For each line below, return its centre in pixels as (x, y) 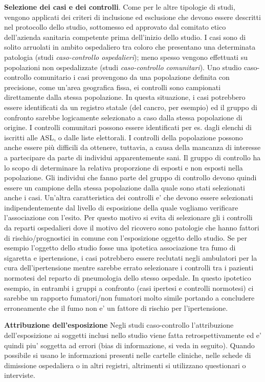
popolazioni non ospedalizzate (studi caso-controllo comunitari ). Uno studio (123, 67)
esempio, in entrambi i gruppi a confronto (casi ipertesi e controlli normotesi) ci (129, 288)
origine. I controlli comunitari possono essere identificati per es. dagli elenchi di (128, 127)
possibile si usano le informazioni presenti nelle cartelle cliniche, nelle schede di (128, 355)
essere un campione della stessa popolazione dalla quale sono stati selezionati (125, 187)
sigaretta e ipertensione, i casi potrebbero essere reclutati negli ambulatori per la (131, 257)
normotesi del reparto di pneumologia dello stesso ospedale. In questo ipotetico (128, 278)
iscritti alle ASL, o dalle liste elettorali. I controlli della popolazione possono (124, 137)
